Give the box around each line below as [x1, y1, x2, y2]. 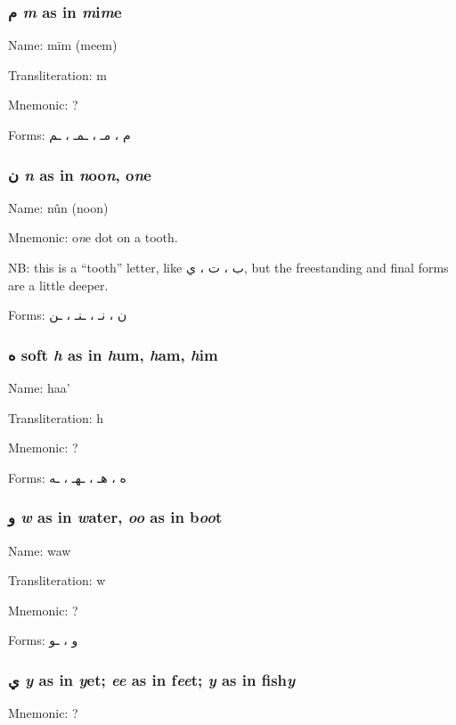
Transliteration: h [8, 408, 104, 427]
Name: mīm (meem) [8, 36, 118, 54]
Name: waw [8, 541, 71, 559]
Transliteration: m [8, 65, 108, 84]
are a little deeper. [8, 275, 109, 294]
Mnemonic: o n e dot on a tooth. [8, 228, 178, 247]
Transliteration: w [8, 571, 106, 590]
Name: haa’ [8, 379, 70, 396]
